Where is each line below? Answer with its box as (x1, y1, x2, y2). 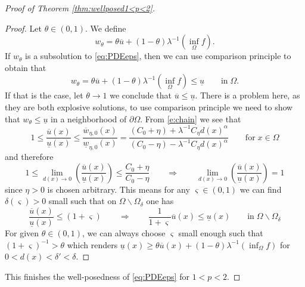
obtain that (5, 61, 46, 73)
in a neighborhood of (51, 112, 127, 125)
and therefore (5, 150, 54, 163)
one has (146, 195, 174, 207)
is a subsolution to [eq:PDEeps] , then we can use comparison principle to (25, 50, 291, 62)
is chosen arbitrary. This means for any (47, 183, 190, 195)
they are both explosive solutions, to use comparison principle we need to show (5, 100, 293, 113)
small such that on (48, 195, 117, 207)
